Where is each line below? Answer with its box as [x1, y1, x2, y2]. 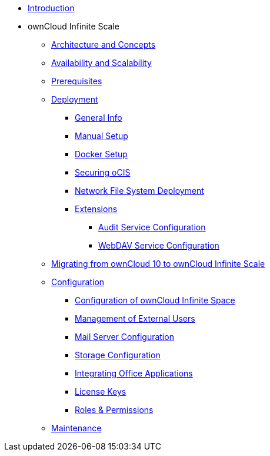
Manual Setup [75, 131, 128, 141]
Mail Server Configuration [75, 332, 174, 342]
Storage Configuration [75, 350, 161, 360]
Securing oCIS [75, 167, 131, 177]
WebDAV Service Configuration [98, 240, 219, 250]
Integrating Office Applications [75, 368, 193, 378]
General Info [75, 113, 122, 123]
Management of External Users [75, 313, 195, 323]
